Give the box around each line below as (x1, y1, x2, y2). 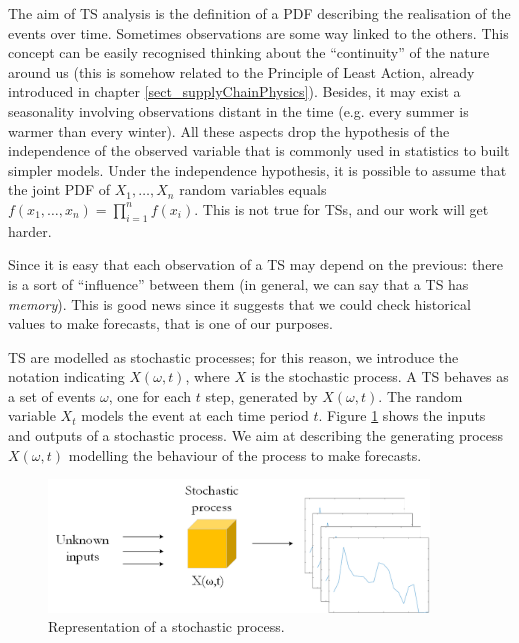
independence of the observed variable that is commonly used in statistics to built (8, 140, 510, 161)
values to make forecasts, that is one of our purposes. (8, 313, 333, 334)
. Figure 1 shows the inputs (318, 405, 486, 426)
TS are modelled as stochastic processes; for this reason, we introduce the (8, 346, 459, 367)
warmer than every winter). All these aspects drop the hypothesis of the (8, 120, 450, 141)
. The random (378, 385, 463, 406)
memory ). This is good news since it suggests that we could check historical (8, 293, 471, 314)
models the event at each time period (81, 405, 309, 426)
